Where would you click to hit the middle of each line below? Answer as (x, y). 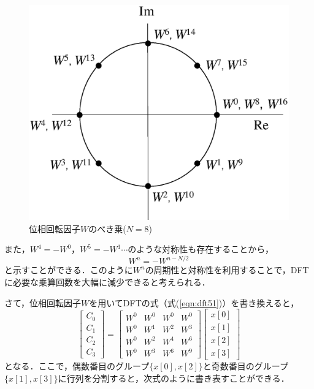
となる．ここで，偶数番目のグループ (77, 366)
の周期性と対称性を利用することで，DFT (227, 270)
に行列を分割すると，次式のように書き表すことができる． (174, 378)
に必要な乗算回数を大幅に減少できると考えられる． (107, 282)
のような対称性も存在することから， (201, 249)
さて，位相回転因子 (43, 302)
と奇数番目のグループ (245, 366)
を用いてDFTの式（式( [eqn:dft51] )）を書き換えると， (194, 302)
